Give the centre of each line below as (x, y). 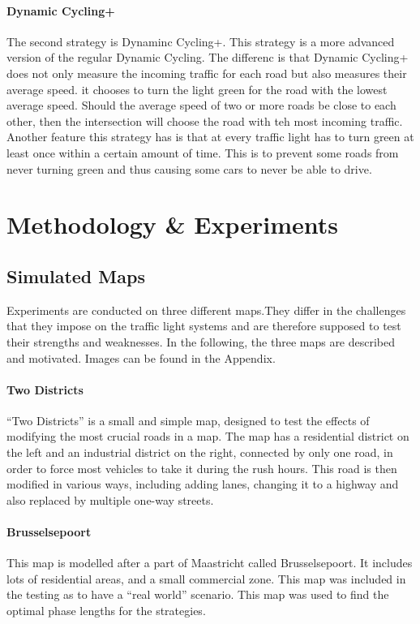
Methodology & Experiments (173, 224)
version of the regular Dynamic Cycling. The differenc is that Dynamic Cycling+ (208, 57)
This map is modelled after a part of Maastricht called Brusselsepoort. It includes (210, 563)
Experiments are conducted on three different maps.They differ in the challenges (206, 310)
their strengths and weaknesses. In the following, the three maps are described (201, 341)
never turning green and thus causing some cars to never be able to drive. (189, 168)
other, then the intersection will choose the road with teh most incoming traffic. (205, 120)
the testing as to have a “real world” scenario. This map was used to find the (198, 594)
